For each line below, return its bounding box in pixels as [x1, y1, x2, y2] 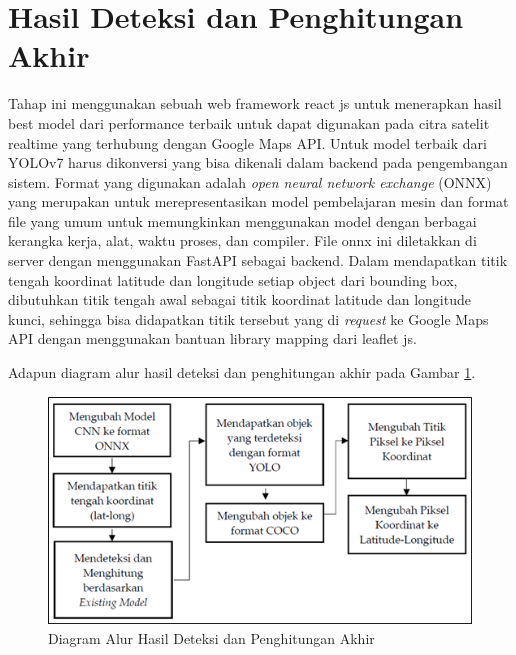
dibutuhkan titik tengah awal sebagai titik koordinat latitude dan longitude [8, 289, 471, 310]
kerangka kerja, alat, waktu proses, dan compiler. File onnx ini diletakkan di [8, 230, 477, 251]
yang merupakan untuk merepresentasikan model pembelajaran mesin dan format [8, 191, 509, 212]
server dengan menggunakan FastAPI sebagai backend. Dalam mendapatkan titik [8, 250, 508, 271]
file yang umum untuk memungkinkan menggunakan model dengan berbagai [8, 210, 477, 231]
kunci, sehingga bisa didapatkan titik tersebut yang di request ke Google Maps [8, 308, 489, 329]
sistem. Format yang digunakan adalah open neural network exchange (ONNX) [8, 171, 492, 192]
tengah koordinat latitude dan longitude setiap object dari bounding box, [8, 269, 458, 290]
